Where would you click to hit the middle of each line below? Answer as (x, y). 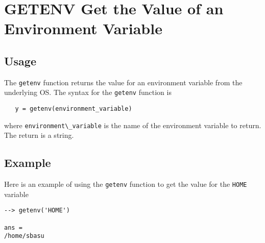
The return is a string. (39, 135)
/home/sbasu (24, 236)
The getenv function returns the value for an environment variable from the (123, 82)
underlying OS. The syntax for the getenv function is (88, 92)
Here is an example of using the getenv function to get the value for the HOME (126, 184)
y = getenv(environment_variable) (74, 109)
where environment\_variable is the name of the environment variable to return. (133, 125)
